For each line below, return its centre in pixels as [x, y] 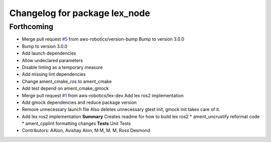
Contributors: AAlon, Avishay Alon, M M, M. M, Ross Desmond [86, 130]
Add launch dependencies [49, 53]
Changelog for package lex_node [80, 13]
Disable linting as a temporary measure [62, 67]
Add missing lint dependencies [54, 74]
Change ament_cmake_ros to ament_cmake [67, 81]
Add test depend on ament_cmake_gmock [65, 88]
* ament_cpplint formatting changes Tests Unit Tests [76, 123]
